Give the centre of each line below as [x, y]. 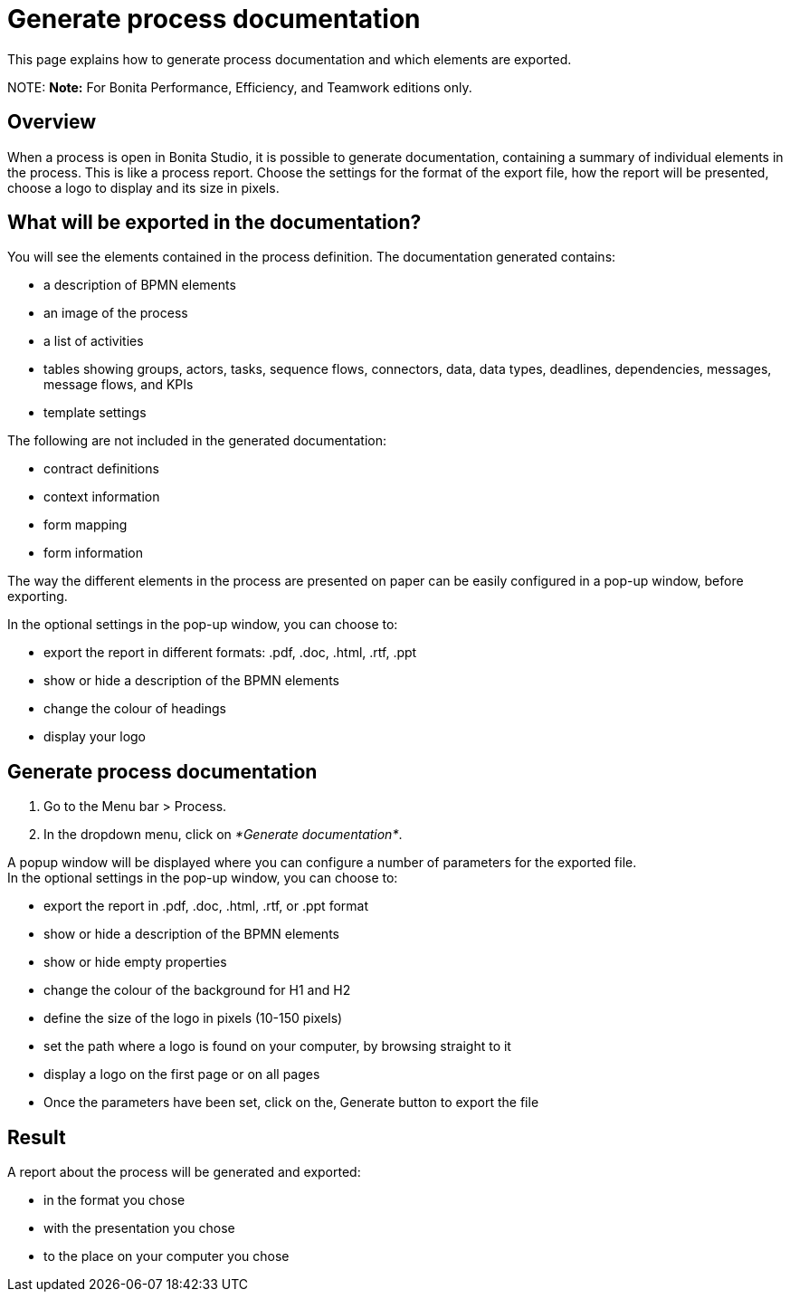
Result [37, 1137]
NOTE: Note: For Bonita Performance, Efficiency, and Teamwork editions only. [240, 87]
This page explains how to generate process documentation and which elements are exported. [290, 59]
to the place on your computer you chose [167, 1256]
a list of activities [94, 341]
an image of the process [116, 313]
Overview [52, 122]
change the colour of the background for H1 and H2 [197, 990]
